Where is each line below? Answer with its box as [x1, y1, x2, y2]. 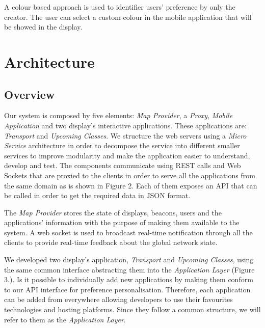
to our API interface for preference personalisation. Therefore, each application [4, 284, 251, 294]
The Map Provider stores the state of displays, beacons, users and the [4, 207, 222, 217]
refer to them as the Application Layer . [4, 314, 126, 324]
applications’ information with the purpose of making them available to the [4, 217, 240, 228]
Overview [4, 86, 55, 102]
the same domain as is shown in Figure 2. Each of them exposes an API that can [4, 180, 257, 190]
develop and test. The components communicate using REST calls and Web [4, 160, 241, 171]
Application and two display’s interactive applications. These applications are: [4, 120, 247, 130]
